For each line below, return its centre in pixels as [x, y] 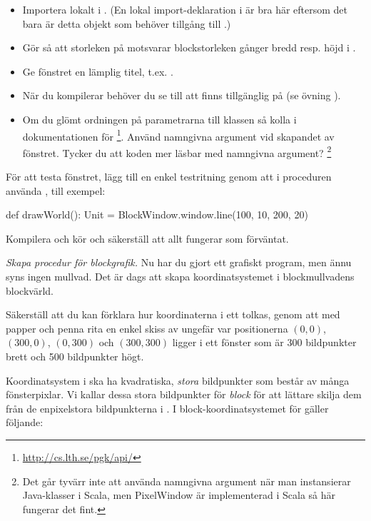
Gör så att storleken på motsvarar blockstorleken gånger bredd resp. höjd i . [189, 47]
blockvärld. [30, 290]
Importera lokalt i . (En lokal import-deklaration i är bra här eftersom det [185, 9]
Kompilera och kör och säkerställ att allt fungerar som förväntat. [147, 238]
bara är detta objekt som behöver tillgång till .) [127, 23]
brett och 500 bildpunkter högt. [75, 356]
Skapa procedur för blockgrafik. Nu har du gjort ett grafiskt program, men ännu [179, 262]
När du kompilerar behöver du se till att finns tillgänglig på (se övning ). [182, 95]
